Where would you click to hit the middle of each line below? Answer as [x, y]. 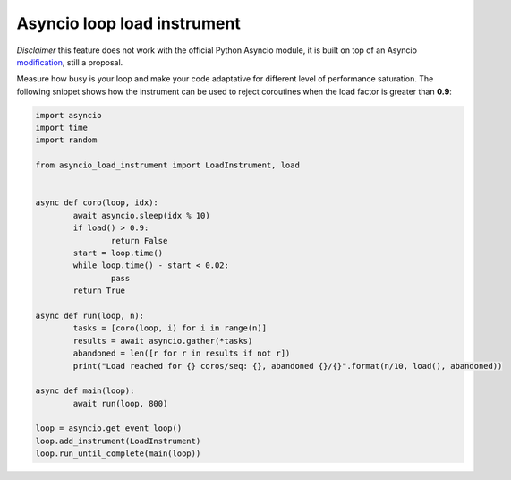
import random [66, 140]
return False [139, 240]
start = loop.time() [118, 253]
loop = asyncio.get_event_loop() [109, 429]
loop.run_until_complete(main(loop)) [118, 454]
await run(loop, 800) [120, 403]
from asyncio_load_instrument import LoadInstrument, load [167, 165]
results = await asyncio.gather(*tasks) [163, 341]
